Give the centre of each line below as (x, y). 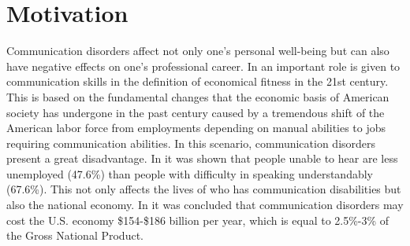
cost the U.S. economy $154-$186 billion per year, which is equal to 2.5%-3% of (198, 220)
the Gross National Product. (75, 235)
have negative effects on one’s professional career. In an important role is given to (203, 66)
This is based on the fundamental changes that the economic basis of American (198, 96)
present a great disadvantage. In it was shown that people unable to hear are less (202, 158)
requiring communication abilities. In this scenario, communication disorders (191, 143)
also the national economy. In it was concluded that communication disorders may (205, 205)
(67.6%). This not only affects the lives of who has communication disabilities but (204, 189)
